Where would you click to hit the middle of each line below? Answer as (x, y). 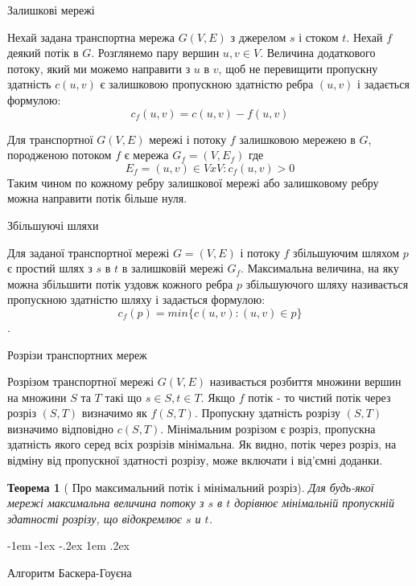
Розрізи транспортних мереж (77, 354)
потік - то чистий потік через (319, 397)
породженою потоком (60, 155)
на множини (37, 397)
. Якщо (218, 397)
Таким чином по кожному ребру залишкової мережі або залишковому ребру (193, 182)
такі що (124, 397)
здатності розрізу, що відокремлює (95, 518)
